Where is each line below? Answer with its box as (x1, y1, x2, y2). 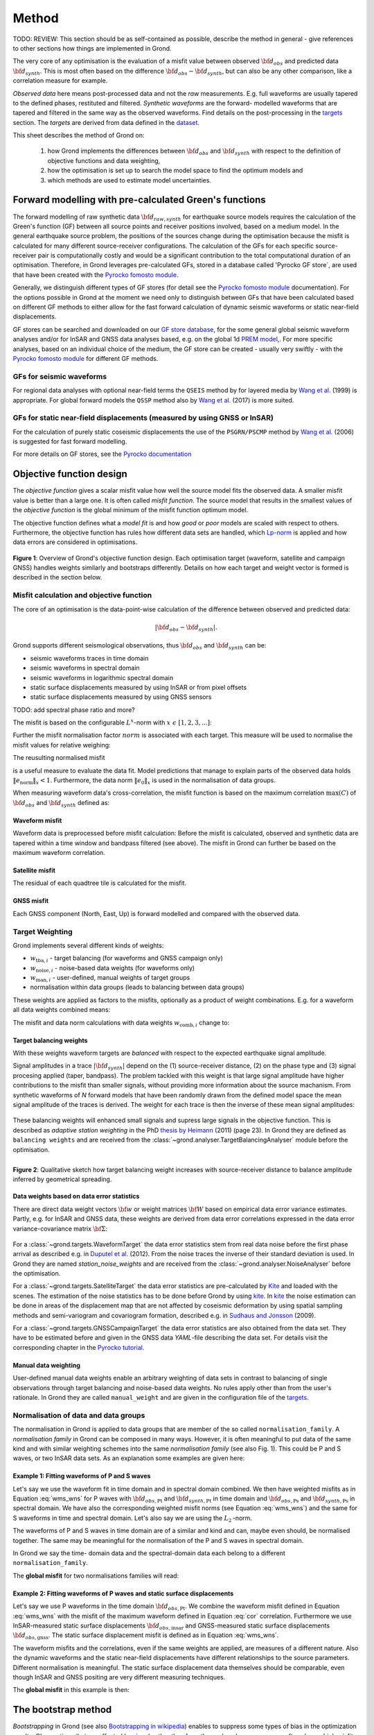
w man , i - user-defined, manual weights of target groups (30, 974, 190, 983)
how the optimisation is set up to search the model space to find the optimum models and (47, 167, 303, 175)
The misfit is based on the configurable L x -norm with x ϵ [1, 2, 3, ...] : (12, 718, 212, 727)
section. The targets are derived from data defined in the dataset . (12, 118, 200, 126)
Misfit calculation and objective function (12, 591, 152, 600)
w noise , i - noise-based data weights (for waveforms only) (30, 963, 195, 974)
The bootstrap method (12, 1704, 112, 1716)
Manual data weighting (12, 1361, 81, 1369)
